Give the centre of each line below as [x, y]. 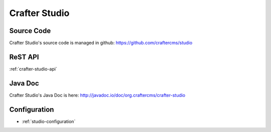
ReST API [24, 57]
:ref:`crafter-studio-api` [33, 69]
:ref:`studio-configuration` [49, 121]
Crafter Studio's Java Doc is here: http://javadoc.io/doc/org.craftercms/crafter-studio [97, 95]
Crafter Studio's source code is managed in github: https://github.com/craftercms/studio [101, 43]
